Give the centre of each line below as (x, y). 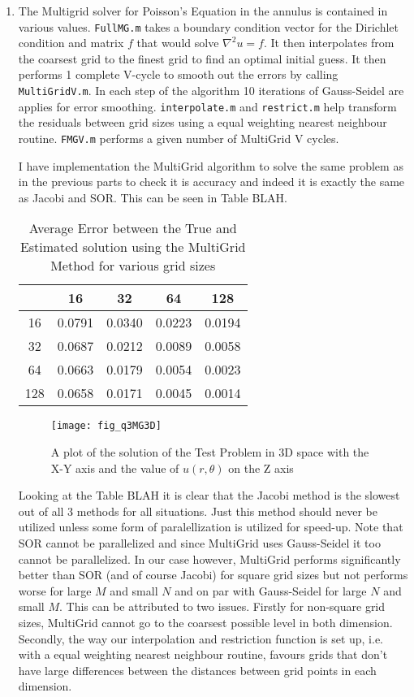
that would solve (178, 43)
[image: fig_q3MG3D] (106, 426)
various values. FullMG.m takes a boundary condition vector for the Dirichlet (209, 26)
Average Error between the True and (133, 228)
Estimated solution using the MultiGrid (133, 247)
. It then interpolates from (329, 43)
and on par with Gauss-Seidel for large (271, 590)
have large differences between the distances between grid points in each (197, 670)
